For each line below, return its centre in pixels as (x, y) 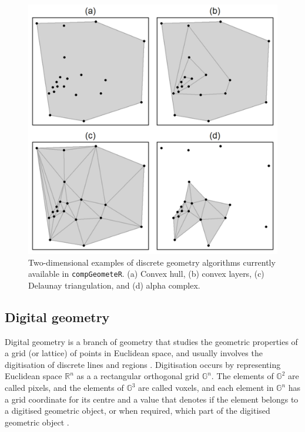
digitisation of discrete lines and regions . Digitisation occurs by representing (143, 364)
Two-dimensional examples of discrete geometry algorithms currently (152, 262)
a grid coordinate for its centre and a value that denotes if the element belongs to (152, 399)
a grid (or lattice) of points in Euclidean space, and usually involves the (134, 353)
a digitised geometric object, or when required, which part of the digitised (138, 411)
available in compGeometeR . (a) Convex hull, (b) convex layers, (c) (146, 274)
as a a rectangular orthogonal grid (138, 376)
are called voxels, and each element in (206, 388)
